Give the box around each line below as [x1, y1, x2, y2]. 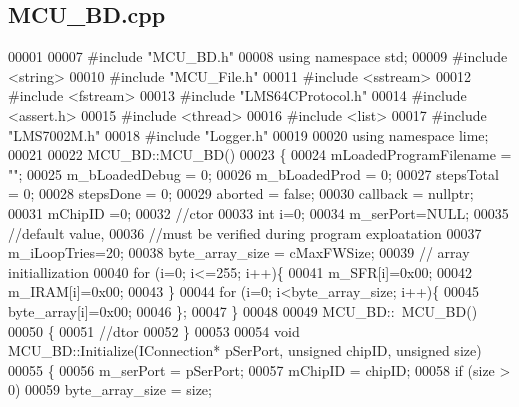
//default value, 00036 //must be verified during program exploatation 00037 [8, 222, 482, 243]
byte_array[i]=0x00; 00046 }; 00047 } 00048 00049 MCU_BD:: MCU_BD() [8, 300, 478, 321]
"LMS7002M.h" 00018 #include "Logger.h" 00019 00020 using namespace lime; [8, 124, 489, 145]
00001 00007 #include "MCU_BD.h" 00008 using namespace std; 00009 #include [8, 46, 508, 67]
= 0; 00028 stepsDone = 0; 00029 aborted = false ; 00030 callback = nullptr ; [8, 183, 474, 204]
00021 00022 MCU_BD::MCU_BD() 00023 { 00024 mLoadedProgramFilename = [8, 144, 512, 165]
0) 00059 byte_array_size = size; [8, 379, 212, 400]
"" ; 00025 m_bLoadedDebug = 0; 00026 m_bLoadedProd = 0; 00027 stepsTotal [8, 163, 499, 184]
